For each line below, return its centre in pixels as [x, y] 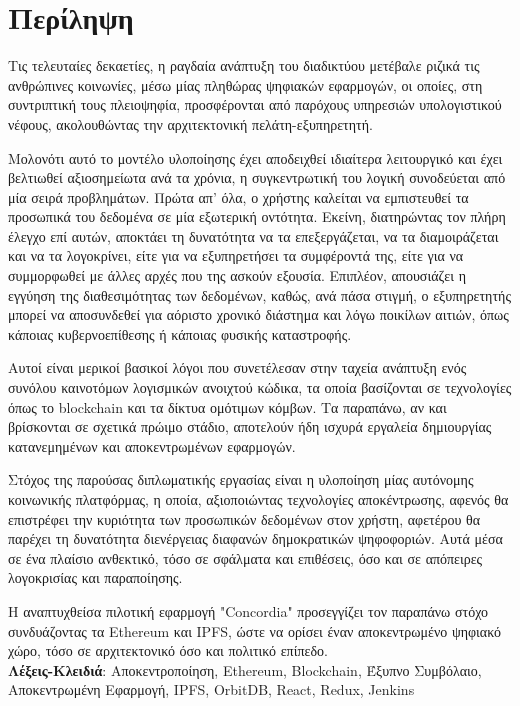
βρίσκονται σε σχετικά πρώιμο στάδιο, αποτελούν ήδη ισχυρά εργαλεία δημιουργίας [250, 426]
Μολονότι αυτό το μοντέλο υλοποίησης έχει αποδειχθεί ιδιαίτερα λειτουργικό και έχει [255, 157]
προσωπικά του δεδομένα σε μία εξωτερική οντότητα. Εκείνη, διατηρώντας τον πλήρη [257, 216]
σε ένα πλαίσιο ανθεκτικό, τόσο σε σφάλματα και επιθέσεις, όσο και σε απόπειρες [245, 557]
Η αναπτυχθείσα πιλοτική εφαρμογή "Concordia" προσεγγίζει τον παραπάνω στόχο [248, 610]
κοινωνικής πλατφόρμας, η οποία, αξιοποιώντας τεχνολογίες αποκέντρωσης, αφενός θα [258, 499]
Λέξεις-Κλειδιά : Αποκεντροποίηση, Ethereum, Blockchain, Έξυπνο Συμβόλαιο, [245, 669]
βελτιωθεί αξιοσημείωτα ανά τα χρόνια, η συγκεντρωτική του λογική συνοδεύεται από [257, 177]
